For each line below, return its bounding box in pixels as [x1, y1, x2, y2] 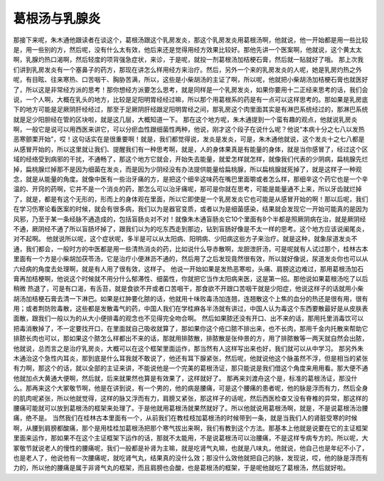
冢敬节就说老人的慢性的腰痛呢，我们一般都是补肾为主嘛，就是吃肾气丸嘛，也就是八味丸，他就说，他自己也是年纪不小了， [13, 443, 368, 452]
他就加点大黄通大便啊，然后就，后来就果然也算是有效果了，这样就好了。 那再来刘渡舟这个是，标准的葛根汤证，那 [13, 374, 345, 382]
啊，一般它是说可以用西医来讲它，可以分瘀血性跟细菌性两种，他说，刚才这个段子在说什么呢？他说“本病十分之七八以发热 [13, 125, 366, 134]
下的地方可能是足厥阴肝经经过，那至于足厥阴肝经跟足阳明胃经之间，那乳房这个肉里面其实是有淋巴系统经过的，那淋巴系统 [13, 105, 368, 114]
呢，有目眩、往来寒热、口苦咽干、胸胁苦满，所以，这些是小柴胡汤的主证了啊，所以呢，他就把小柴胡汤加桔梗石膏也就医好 [13, 75, 368, 84]
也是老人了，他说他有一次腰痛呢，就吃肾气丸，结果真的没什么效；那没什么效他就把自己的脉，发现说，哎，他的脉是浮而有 [13, 453, 368, 462]
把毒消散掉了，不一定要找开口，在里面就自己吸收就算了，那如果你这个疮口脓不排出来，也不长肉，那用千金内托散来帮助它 [13, 324, 368, 332]
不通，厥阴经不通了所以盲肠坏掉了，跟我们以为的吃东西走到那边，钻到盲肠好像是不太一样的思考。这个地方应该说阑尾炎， [13, 224, 368, 233]
